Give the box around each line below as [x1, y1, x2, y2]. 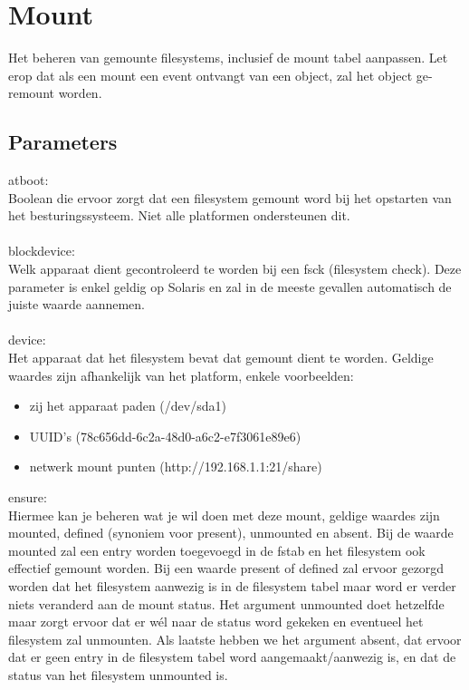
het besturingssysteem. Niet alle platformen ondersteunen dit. [8, 206, 350, 225]
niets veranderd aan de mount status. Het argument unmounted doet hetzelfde [8, 594, 445, 613]
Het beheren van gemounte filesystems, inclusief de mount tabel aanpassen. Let [8, 48, 448, 67]
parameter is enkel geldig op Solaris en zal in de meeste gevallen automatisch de [8, 277, 452, 296]
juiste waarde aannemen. [8, 295, 146, 314]
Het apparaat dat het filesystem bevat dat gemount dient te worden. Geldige [8, 348, 434, 367]
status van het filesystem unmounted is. [8, 665, 228, 684]
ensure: [8, 488, 47, 507]
